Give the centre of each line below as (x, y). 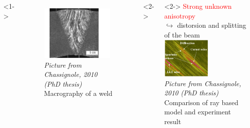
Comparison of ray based (201, 102)
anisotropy (180, 15)
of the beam (182, 34)
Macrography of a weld (78, 93)
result (173, 121)
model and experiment (197, 112)
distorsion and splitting (212, 25)
